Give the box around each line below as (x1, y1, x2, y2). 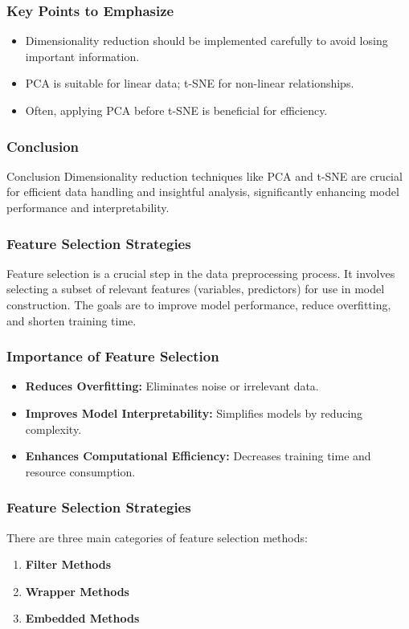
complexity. (25, 420, 82, 437)
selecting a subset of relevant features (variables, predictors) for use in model (6, 280, 385, 297)
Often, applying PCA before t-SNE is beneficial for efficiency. (25, 102, 328, 118)
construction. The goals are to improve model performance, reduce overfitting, (6, 296, 391, 312)
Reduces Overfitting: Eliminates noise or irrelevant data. (25, 378, 319, 394)
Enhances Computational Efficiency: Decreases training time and (25, 447, 371, 464)
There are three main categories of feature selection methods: (6, 529, 308, 545)
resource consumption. (25, 463, 136, 480)
